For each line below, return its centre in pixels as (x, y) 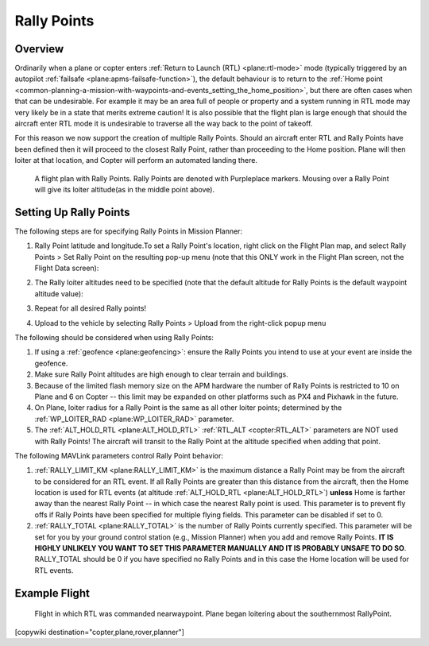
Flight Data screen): (67, 268)
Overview (39, 49)
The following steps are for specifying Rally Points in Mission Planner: (128, 231)
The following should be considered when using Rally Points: (114, 337)
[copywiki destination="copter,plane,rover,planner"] (99, 632)
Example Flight (52, 593)
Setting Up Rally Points (72, 212)
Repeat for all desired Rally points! (91, 308)
